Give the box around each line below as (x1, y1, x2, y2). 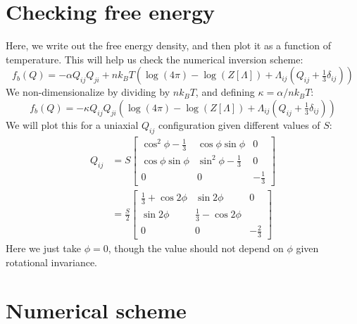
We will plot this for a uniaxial (6, 117, 139, 132)
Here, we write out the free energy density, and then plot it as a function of (6, 38, 331, 53)
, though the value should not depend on (108, 241, 284, 256)
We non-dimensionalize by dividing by (6, 85, 170, 99)
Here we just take (6, 241, 82, 256)
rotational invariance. (6, 254, 97, 269)
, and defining (195, 85, 255, 99)
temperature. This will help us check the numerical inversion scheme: (6, 51, 303, 66)
